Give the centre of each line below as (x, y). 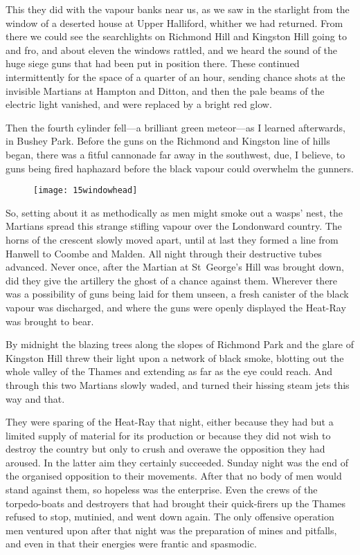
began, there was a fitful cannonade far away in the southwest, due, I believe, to (175, 154)
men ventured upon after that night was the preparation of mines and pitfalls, (171, 530)
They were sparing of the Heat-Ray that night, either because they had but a (170, 422)
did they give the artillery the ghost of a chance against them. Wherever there (172, 280)
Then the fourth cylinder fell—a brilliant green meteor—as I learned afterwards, (175, 127)
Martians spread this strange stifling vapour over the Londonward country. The (174, 226)
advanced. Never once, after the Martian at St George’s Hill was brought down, (175, 267)
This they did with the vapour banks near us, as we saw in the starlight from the (178, 9)
